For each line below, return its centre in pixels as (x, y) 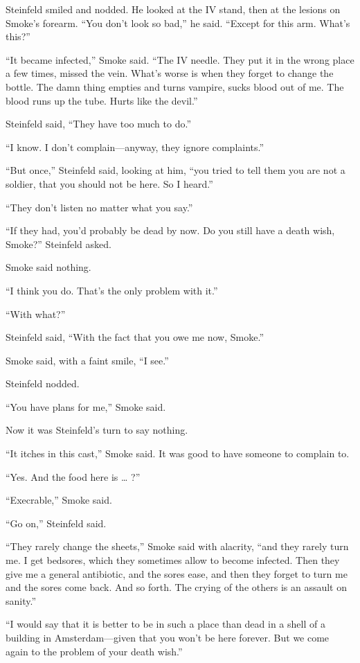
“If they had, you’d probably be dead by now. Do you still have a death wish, (170, 230)
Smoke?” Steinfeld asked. (58, 244)
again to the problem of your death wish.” (94, 651)
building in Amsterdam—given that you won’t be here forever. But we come (168, 637)
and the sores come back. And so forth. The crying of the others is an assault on (176, 587)
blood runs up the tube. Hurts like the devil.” (102, 100)
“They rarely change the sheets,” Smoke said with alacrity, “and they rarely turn (177, 546)
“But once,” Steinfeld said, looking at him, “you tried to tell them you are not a (175, 170)
